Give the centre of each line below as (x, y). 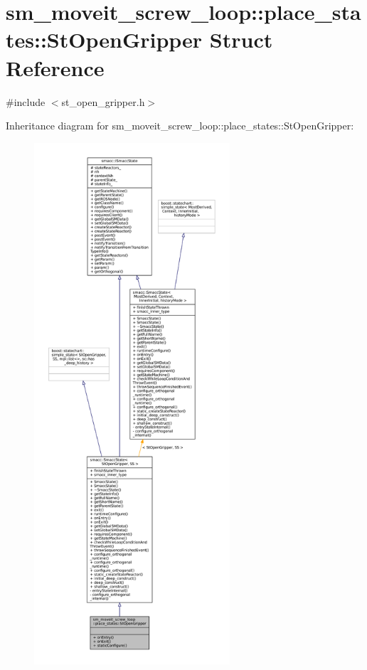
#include (26, 101)
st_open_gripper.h (103, 101)
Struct (241, 39)
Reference (55, 67)
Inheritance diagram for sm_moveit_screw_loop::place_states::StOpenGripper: (180, 126)
